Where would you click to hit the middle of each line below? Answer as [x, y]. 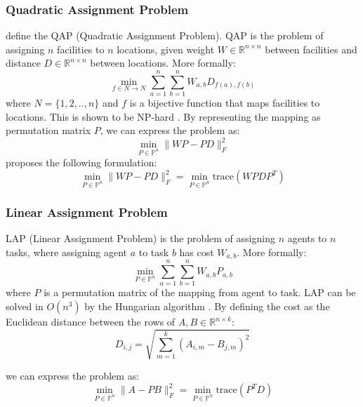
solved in [25, 306]
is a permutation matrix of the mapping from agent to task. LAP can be [200, 292]
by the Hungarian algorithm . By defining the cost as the [207, 306]
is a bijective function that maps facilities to [225, 103]
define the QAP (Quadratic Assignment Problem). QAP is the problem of [165, 35]
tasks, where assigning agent [66, 252]
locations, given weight [166, 49]
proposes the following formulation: [81, 162]
